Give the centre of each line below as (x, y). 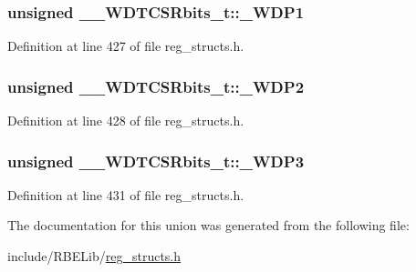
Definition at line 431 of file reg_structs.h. (126, 194)
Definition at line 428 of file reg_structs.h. (126, 121)
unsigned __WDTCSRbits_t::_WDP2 (156, 86)
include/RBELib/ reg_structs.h (94, 256)
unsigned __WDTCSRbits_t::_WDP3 (156, 161)
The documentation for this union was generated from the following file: (208, 225)
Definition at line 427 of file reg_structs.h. (126, 46)
